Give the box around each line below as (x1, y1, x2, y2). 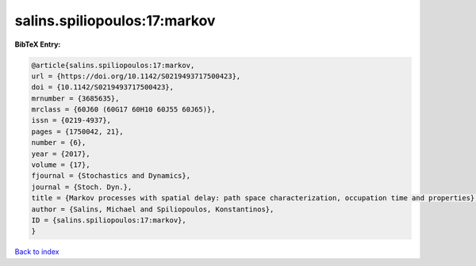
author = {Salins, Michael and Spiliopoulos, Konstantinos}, (31, 204, 274, 214)
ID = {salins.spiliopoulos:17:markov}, (31, 216, 186, 225)
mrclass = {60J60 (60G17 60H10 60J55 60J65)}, (31, 105, 216, 114)
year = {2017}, (31, 149, 90, 158)
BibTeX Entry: (14, 40, 61, 49)
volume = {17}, (31, 161, 90, 169)
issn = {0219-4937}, (31, 116, 111, 125)
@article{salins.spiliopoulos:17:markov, (31, 60, 195, 70)
